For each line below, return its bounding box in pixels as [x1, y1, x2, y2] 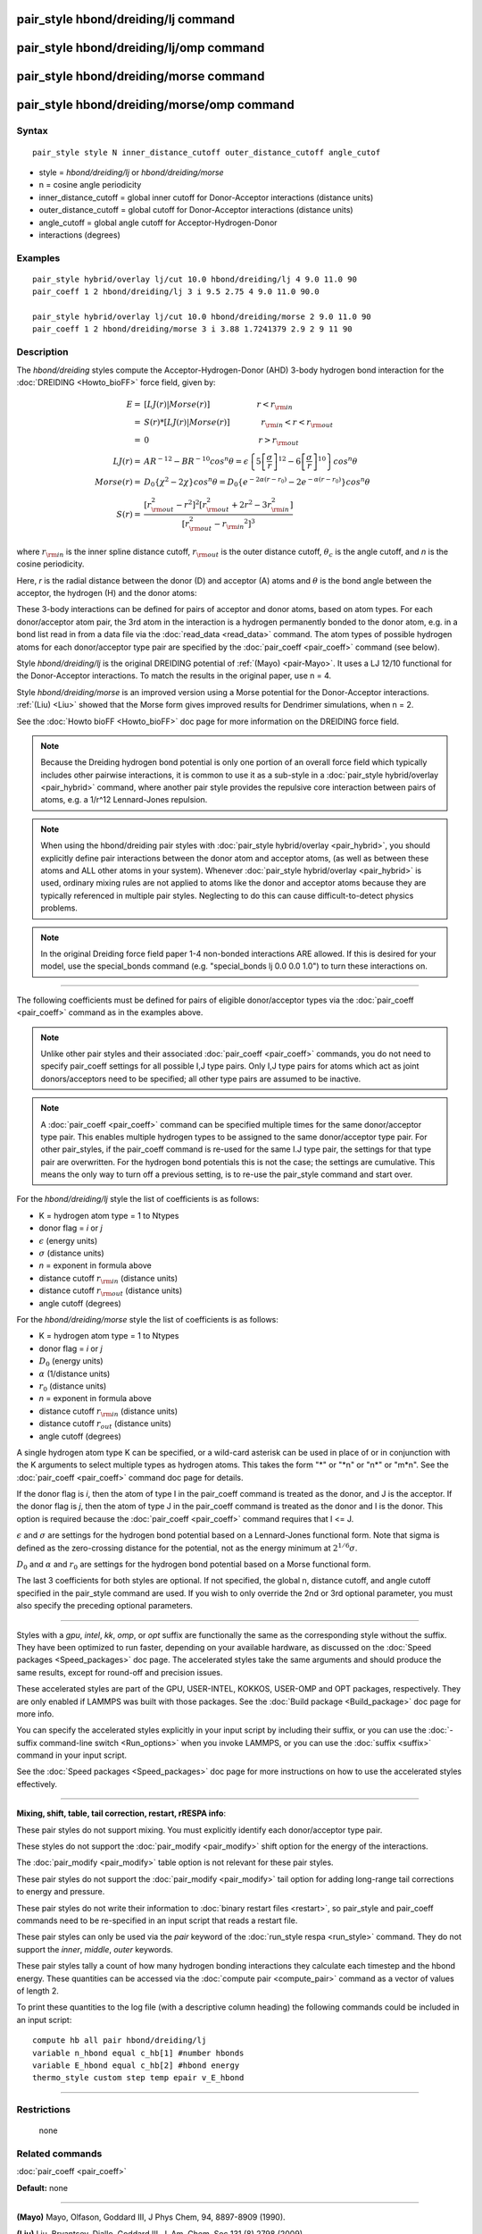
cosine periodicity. [16, 558, 85, 569]
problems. [40, 903, 78, 913]
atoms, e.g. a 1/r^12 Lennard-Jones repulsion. [40, 794, 208, 805]
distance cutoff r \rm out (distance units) [38, 1285, 183, 1298]
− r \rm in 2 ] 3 [213, 517, 256, 532]
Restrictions [16, 2104, 71, 2116]
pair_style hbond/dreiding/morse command [16, 69, 265, 84]
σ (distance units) [38, 1247, 104, 1259]
